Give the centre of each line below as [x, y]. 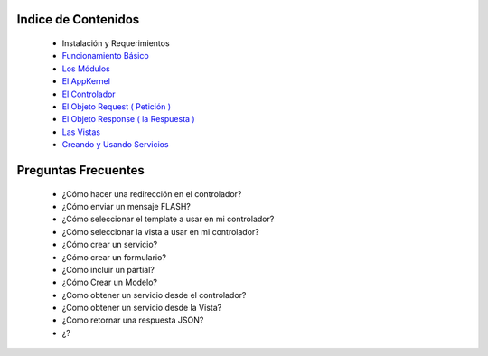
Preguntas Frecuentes [80, 170]
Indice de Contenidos [78, 19]
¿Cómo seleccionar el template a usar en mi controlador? [168, 219]
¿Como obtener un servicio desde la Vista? [142, 308]
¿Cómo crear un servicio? [110, 245]
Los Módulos [86, 69]
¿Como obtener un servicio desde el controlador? [154, 295]
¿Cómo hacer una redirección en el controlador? [152, 193]
